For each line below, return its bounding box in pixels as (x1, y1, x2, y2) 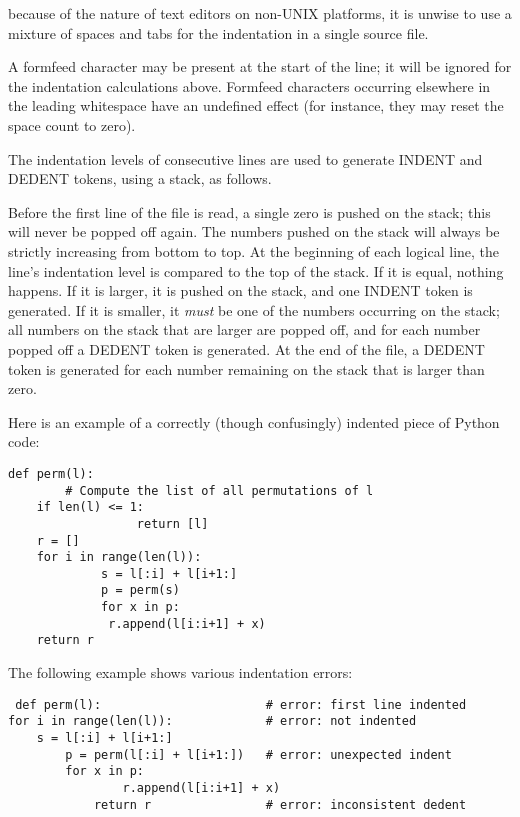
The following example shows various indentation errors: (8, 662, 353, 683)
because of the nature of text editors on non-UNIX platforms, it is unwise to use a (8, 3, 512, 23)
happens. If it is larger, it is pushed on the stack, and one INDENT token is (8, 280, 473, 301)
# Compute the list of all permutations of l (65, 483, 374, 498)
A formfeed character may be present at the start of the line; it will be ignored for (8, 56, 512, 77)
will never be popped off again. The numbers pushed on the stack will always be (8, 221, 500, 242)
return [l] (136, 516, 209, 531)
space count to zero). (8, 114, 136, 135)
